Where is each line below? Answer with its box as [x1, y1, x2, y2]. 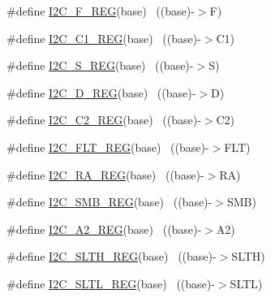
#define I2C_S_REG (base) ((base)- [6, 57, 194, 74]
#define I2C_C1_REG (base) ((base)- [6, 29, 201, 46]
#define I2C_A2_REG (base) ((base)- [6, 220, 202, 237]
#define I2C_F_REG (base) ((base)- [6, 2, 195, 19]
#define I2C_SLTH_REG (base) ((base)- [6, 248, 217, 265]
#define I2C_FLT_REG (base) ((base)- [6, 138, 209, 155]
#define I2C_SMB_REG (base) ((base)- [6, 193, 213, 210]
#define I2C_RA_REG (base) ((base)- [6, 166, 204, 183]
